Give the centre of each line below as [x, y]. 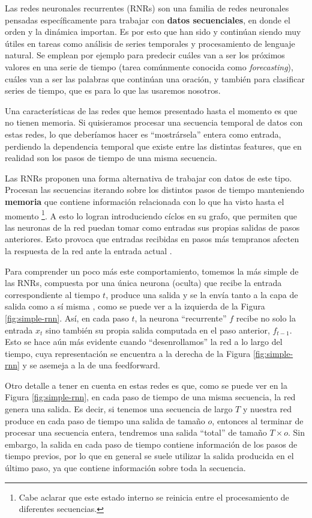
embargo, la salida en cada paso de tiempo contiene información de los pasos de [151, 444]
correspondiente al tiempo [52, 294]
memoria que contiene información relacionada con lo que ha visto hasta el [145, 201]
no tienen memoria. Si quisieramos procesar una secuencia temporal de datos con [154, 122]
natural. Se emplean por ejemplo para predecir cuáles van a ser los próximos [145, 55]
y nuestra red [267, 409]
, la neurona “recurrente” [181, 318]
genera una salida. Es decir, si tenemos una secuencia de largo [119, 409]
